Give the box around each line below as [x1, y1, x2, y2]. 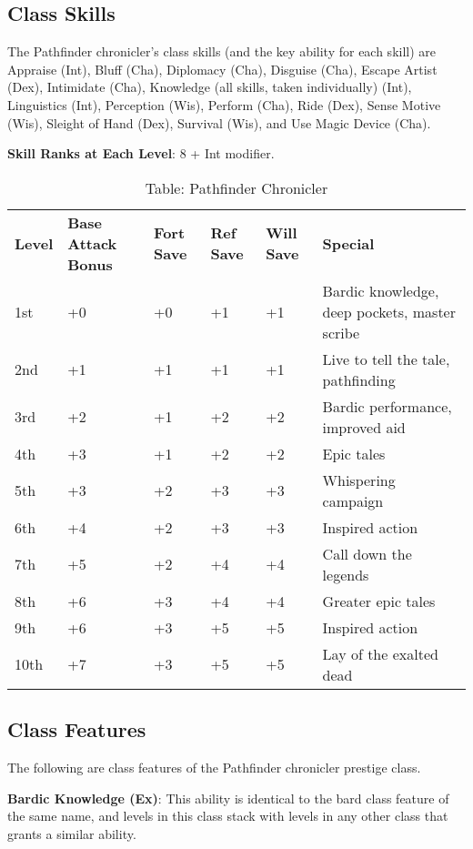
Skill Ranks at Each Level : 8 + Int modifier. [7, 144, 275, 163]
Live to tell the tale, [322, 348, 450, 369]
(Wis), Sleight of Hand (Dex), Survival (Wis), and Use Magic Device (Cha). [7, 113, 431, 132]
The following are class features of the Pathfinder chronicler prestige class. [7, 757, 421, 776]
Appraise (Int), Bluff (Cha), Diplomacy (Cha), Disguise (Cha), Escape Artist [7, 59, 438, 78]
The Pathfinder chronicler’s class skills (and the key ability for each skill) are [7, 42, 437, 61]
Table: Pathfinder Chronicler [145, 177, 328, 198]
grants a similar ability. [7, 824, 136, 843]
